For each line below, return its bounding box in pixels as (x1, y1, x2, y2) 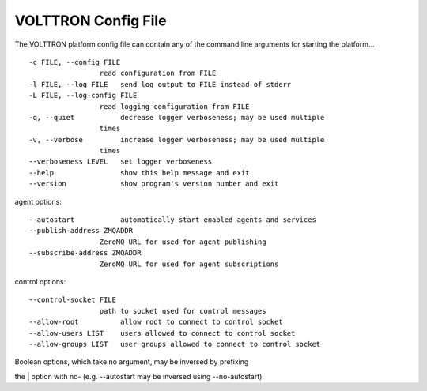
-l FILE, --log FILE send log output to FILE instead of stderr (28, 80, 292, 88)
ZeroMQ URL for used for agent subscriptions (99, 259, 279, 269)
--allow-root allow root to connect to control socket (28, 318, 284, 327)
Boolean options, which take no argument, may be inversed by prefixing (14, 357, 249, 367)
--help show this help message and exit (28, 168, 250, 177)
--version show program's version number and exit (28, 179, 279, 189)
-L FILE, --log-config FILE (28, 91, 138, 100)
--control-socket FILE (28, 295, 117, 304)
